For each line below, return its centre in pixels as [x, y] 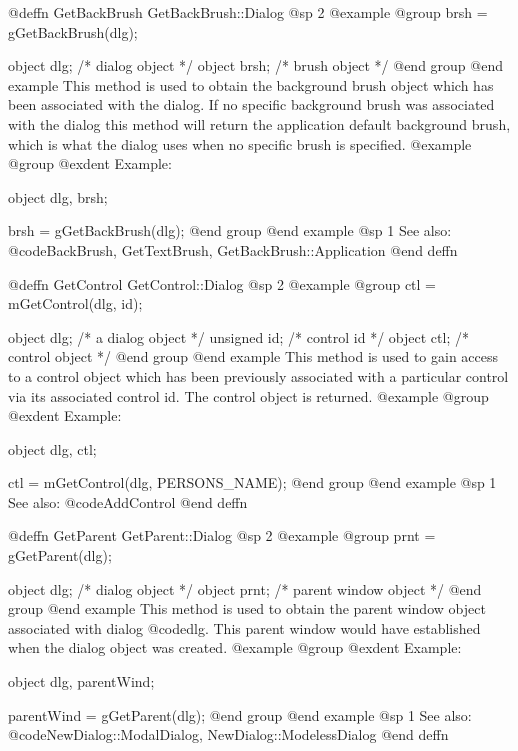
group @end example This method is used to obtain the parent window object [247, 608]
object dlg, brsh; [58, 196]
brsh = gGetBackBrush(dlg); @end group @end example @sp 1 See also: [230, 230]
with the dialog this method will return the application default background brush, [259, 123]
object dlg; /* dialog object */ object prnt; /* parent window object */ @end [245, 588]
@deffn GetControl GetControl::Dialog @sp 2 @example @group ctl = [222, 283]
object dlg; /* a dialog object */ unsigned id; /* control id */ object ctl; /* [238, 336]
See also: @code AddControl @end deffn [128, 501]
